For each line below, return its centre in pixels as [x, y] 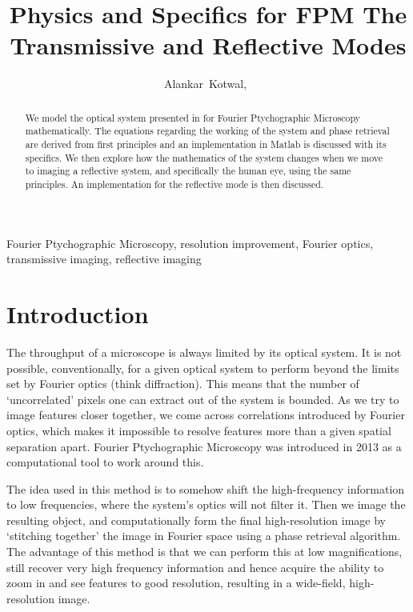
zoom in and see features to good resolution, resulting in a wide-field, [176, 583]
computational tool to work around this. [105, 462]
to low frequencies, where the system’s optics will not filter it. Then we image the [206, 504]
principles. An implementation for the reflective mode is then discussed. [174, 184]
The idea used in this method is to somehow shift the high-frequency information [206, 488]
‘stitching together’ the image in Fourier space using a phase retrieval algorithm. [204, 536]
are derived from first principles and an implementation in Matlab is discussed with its [206, 144]
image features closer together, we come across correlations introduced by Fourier [206, 415]
